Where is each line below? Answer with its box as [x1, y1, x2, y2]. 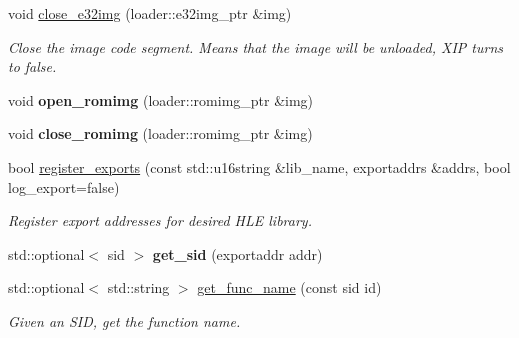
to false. [8, 56, 57, 77]
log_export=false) [8, 176, 120, 197]
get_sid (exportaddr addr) [152, 243, 323, 264]
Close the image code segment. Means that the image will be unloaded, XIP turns [8, 36, 503, 57]
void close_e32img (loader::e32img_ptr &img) [8, 3, 292, 23]
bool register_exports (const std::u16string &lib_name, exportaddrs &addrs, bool [8, 156, 511, 177]
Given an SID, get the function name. [8, 310, 241, 331]
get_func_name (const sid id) [197, 277, 382, 298]
